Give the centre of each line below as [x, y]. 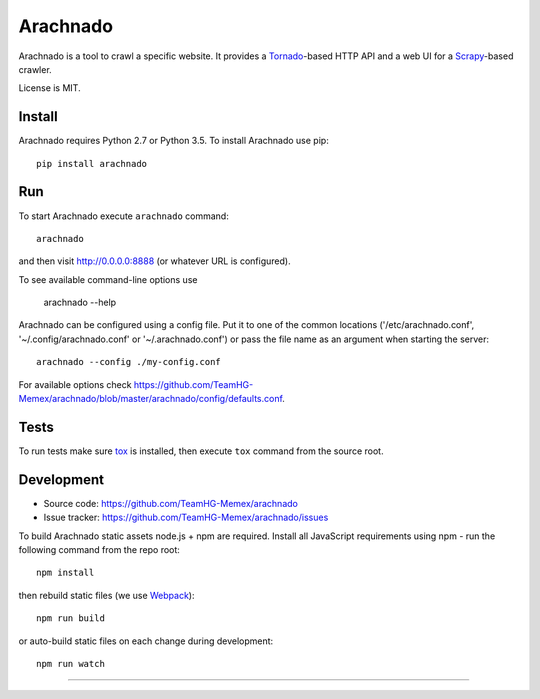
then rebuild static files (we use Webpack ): [106, 595]
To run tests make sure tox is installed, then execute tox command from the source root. [201, 451]
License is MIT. [49, 88]
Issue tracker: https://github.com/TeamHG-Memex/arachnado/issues [186, 517]
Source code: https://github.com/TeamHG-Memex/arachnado [171, 503]
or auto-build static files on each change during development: [146, 641]
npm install [65, 573]
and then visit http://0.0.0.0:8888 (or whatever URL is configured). [154, 261]
